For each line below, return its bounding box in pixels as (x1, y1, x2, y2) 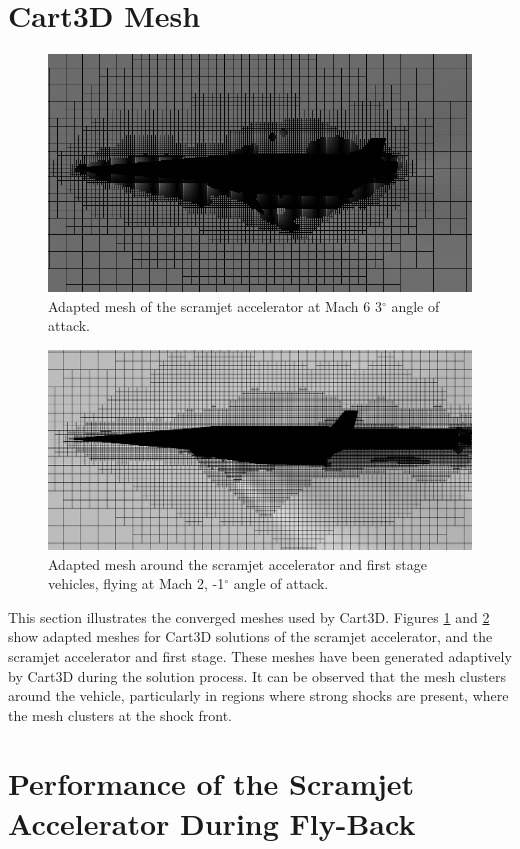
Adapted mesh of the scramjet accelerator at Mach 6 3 (48, 295, 382, 316)
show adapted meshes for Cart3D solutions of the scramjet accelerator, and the (8, 626, 493, 647)
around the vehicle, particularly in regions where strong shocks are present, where (8, 685, 509, 706)
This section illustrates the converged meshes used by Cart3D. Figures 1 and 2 (8, 606, 490, 627)
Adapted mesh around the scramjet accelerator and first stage (48, 553, 427, 574)
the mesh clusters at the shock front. (8, 704, 232, 725)
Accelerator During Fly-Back (8, 802, 416, 843)
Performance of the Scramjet (8, 763, 415, 804)
